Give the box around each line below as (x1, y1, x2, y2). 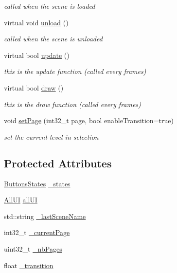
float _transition (4, 260, 53, 270)
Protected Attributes (4, 155, 112, 170)
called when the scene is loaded (4, 1, 95, 11)
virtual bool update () (4, 50, 70, 60)
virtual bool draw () (4, 82, 64, 92)
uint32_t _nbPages (4, 243, 62, 254)
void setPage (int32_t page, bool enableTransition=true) (4, 115, 174, 126)
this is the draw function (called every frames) (4, 99, 141, 109)
